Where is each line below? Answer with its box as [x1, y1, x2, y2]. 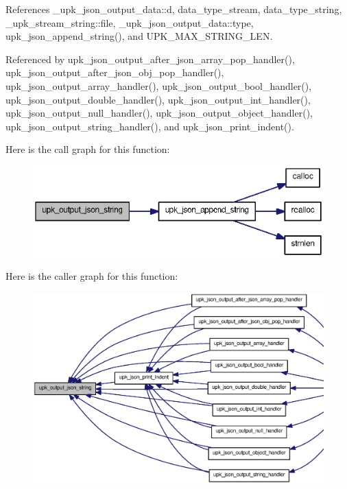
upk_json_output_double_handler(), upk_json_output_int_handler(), [5, 92, 311, 106]
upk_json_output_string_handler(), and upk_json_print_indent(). [5, 119, 294, 133]
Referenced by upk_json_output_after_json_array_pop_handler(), [5, 51, 295, 66]
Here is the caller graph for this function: [5, 269, 178, 283]
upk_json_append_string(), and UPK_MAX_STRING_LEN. [5, 29, 273, 43]
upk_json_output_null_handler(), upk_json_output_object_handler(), [5, 106, 313, 120]
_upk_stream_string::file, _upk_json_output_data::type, [5, 15, 254, 29]
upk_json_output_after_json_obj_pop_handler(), [5, 65, 224, 80]
